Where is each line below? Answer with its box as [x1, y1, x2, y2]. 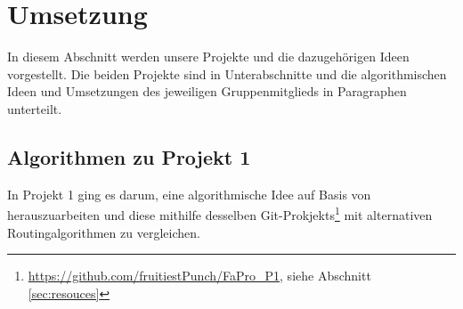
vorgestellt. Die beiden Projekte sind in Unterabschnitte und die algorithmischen [7, 64, 447, 83]
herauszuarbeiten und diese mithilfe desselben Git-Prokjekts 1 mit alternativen [7, 203, 433, 224]
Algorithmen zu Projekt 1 [7, 142, 251, 170]
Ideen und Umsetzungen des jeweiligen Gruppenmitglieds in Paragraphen [7, 82, 407, 101]
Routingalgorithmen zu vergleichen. [7, 223, 200, 241]
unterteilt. [7, 99, 62, 118]
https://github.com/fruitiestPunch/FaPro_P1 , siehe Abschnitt [28, 266, 371, 285]
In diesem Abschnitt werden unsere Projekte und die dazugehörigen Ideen [7, 47, 410, 66]
